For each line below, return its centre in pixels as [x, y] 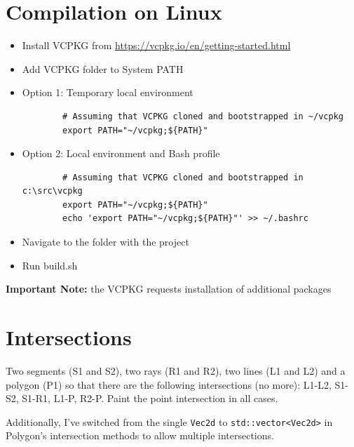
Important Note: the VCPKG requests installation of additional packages [169, 289]
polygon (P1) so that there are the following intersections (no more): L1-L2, [169, 384]
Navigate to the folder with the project [105, 242]
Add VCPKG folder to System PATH [103, 68]
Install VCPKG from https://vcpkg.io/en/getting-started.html [156, 45]
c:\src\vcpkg [52, 191]
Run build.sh [50, 265]
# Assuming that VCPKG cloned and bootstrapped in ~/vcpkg [203, 116]
